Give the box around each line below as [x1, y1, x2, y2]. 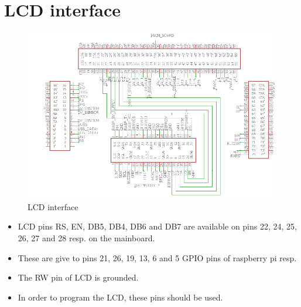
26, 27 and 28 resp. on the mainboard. [18, 232, 155, 244]
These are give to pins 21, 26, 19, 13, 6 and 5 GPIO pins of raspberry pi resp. [18, 251, 297, 264]
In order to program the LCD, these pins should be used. [18, 291, 223, 303]
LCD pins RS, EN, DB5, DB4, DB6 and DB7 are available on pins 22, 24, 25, [18, 220, 297, 232]
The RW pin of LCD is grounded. [18, 271, 139, 284]
